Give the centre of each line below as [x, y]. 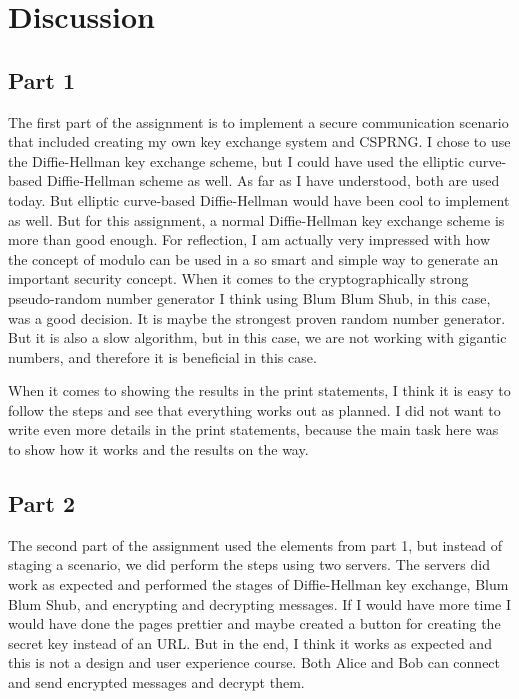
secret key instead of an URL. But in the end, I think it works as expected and [250, 642]
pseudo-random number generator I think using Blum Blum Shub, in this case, [249, 297]
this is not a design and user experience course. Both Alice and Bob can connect [254, 662]
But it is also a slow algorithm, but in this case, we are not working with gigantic [257, 337]
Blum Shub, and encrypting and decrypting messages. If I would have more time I [259, 603]
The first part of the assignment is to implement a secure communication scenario [258, 121]
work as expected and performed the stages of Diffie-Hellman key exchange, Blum [258, 584]
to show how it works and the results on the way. [158, 449]
